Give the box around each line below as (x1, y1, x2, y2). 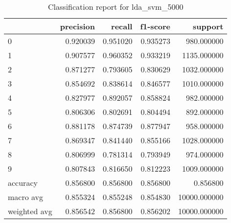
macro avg (8, 191, 44, 202)
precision (60, 21, 95, 32)
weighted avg (8, 205, 52, 217)
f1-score (140, 21, 171, 32)
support (193, 21, 224, 32)
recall (111, 21, 133, 32)
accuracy (8, 177, 38, 188)
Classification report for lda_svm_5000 (48, 1, 184, 12)
